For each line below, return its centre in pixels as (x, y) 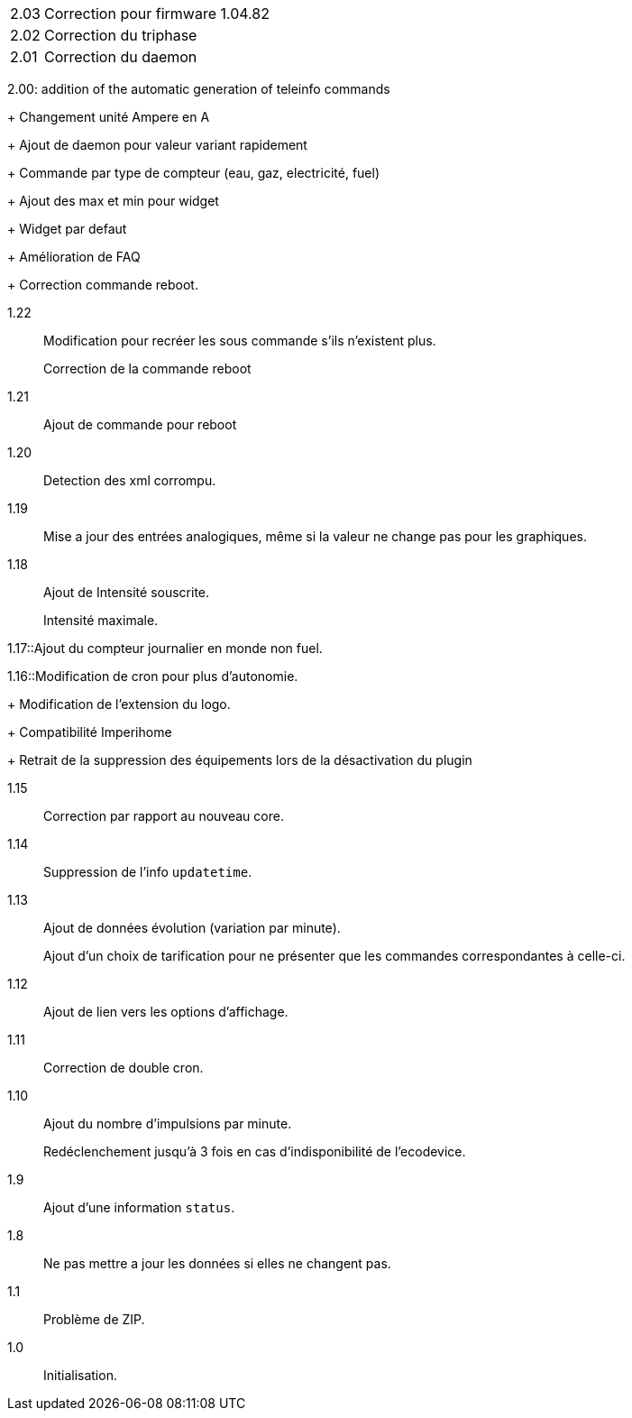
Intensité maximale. (101, 620)
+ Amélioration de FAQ (74, 257)
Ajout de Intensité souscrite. (127, 592)
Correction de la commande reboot (147, 368)
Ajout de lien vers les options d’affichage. (166, 1012)
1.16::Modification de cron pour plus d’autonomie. (153, 676)
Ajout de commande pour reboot (140, 424)
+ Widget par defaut (67, 229)
